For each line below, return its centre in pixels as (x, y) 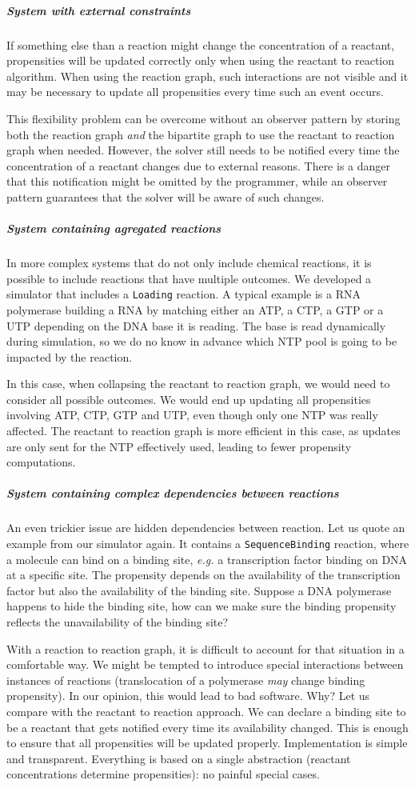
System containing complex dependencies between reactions (173, 493)
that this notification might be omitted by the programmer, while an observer (197, 181)
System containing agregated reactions (114, 228)
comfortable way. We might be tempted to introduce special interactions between (205, 664)
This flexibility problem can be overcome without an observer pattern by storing (204, 118)
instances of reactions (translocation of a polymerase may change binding (186, 680)
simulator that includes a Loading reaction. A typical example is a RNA (184, 294)
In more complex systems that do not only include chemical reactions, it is (189, 263)
